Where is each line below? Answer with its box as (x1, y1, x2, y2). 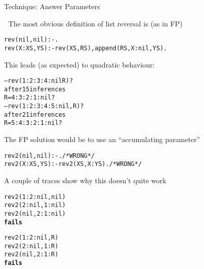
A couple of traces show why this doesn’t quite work (4, 175, 167, 185)
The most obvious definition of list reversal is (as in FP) (8, 18, 183, 28)
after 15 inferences (4, 85, 66, 93)
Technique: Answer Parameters (4, 1, 100, 11)
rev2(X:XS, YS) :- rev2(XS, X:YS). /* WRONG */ (4, 160, 142, 168)
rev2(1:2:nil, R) (4, 234, 59, 242)
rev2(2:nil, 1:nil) (4, 201, 66, 209)
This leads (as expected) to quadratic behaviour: (4, 59, 155, 70)
